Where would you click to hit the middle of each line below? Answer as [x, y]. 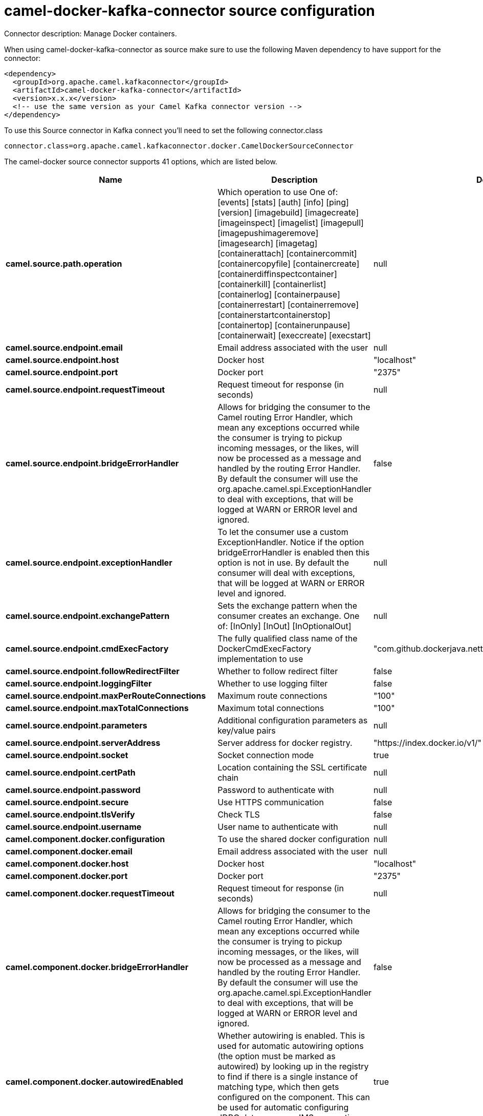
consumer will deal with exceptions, [286, 573]
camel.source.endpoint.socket [67, 755]
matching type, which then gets [278, 1087]
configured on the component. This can [294, 1097]
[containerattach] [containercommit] [287, 253]
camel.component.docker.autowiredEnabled [94, 1081]
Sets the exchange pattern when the [287, 605]
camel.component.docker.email [69, 851]
